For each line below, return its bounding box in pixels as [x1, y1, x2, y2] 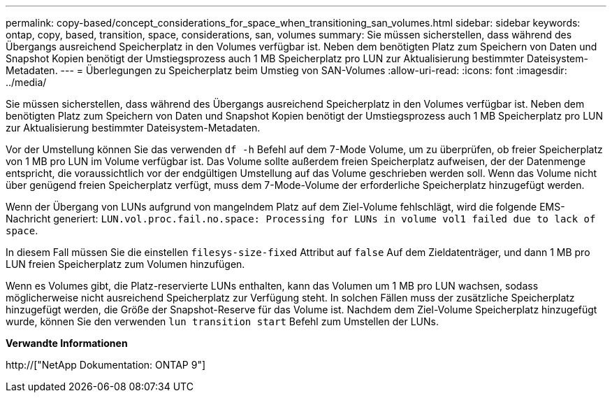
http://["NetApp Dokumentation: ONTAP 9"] [6, 359, 206, 371]
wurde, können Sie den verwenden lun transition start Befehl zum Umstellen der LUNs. [6, 315, 439, 327]
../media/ [6, 76, 47, 88]
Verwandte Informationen [6, 337, 128, 349]
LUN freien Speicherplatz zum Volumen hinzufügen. [6, 258, 245, 270]
